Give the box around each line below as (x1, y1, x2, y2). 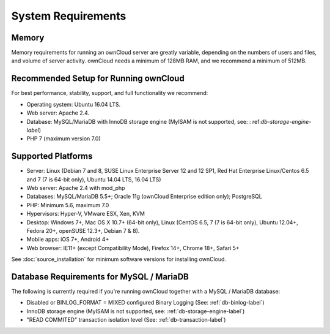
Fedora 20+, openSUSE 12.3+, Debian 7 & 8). (26, 227, 140, 234)
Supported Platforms (11, 151, 93, 162)
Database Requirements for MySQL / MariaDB (11, 271, 189, 282)
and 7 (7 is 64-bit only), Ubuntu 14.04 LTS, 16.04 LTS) (26, 175, 161, 183)
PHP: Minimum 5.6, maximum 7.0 (26, 201, 109, 208)
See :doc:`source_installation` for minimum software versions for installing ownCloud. (11, 256, 226, 263)
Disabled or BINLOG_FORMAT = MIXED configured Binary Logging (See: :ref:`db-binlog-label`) (26, 299, 265, 306)
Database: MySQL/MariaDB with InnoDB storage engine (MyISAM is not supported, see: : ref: (26, 118, 262, 125)
